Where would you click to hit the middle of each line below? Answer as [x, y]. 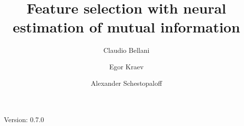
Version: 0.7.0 [24, 119]
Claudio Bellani [126, 50]
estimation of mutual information [126, 27]
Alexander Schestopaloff [126, 83]
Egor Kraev [126, 66]
